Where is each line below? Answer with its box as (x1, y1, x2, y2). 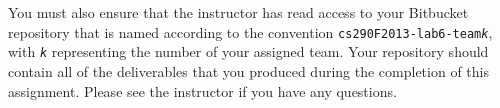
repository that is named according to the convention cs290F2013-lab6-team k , (8, 21, 493, 42)
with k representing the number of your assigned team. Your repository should (8, 41, 489, 62)
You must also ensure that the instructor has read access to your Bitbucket (8, 2, 469, 22)
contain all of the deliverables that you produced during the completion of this (8, 60, 489, 81)
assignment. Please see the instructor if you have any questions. (8, 80, 397, 101)
